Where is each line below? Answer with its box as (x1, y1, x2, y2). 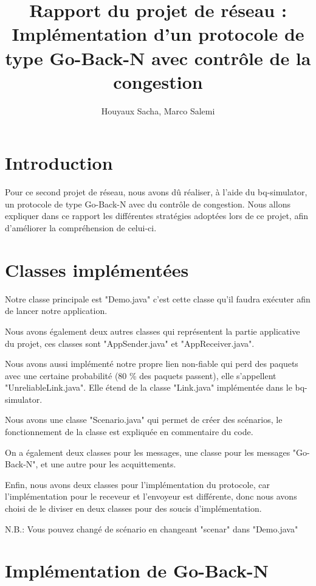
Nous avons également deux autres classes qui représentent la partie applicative (5, 324, 300, 337)
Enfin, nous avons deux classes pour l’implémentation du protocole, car (5, 478, 270, 490)
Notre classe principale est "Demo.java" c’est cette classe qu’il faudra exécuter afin (5, 292, 311, 305)
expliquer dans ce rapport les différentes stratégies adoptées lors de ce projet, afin (5, 209, 308, 222)
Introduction (5, 150, 113, 175)
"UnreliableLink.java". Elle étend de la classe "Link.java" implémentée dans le (5, 381, 292, 394)
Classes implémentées (5, 257, 189, 282)
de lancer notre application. (5, 304, 108, 317)
